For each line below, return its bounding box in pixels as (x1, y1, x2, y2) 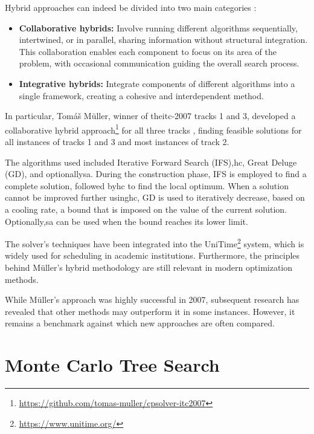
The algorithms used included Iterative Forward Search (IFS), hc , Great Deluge (5, 155, 297, 168)
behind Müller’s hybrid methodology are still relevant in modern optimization (5, 261, 293, 273)
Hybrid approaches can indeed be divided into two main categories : (5, 1, 257, 13)
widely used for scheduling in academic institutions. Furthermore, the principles (5, 249, 300, 262)
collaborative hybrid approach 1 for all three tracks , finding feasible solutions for (5, 121, 302, 136)
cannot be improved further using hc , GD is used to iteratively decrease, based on (5, 191, 305, 204)
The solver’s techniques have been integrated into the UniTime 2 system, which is (5, 236, 304, 250)
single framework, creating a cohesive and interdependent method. (19, 89, 264, 102)
